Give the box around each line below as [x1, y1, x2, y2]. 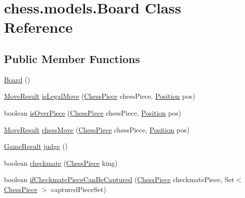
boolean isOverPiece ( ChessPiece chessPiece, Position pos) [4, 107, 182, 118]
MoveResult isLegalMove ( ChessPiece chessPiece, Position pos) [4, 91, 195, 101]
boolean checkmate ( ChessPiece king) [4, 157, 118, 168]
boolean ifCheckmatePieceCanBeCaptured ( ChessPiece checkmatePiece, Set [4, 174, 235, 185]
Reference [4, 17, 73, 37]
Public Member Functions [4, 51, 140, 66]
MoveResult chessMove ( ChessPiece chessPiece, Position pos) [4, 124, 189, 134]
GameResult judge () [4, 141, 68, 151]
